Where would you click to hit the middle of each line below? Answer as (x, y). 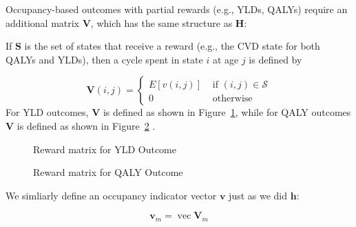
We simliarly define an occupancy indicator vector (111, 195)
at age (226, 59)
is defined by (275, 59)
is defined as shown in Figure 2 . (86, 125)
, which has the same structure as (161, 22)
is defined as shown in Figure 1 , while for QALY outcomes (227, 112)
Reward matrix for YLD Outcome (105, 149)
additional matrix (43, 22)
